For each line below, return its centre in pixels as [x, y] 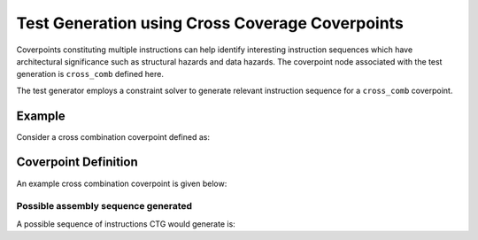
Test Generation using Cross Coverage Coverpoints [210, 23]
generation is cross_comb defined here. [90, 74]
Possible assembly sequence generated [104, 206]
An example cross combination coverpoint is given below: [122, 183]
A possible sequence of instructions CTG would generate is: [126, 224]
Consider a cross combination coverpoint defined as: [113, 136]
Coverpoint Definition [77, 163]
